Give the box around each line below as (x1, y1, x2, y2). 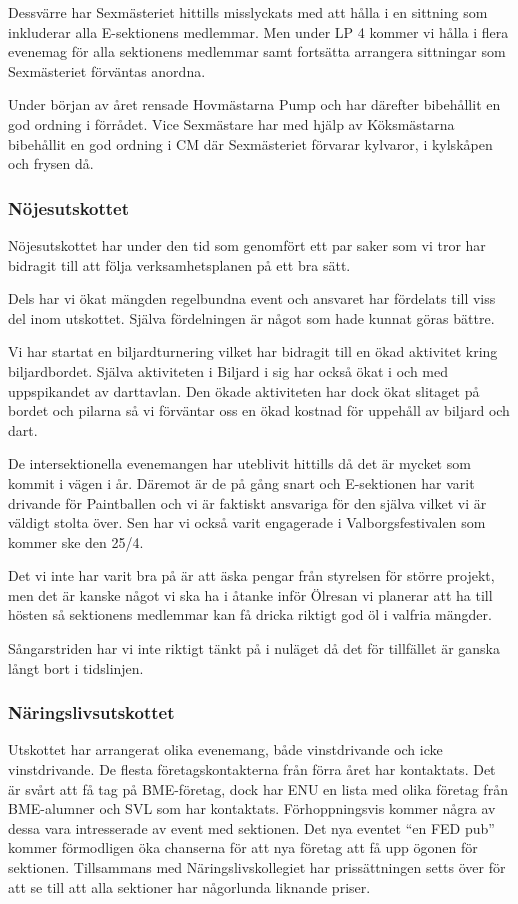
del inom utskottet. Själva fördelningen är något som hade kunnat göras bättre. (8, 307, 495, 328)
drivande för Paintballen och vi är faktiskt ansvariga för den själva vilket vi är (8, 492, 487, 513)
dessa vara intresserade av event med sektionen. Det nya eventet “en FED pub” (8, 817, 495, 838)
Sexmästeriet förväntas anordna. (8, 60, 206, 81)
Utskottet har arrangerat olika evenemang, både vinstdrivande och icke (8, 739, 443, 760)
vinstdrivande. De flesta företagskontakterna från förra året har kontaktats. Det (8, 759, 496, 780)
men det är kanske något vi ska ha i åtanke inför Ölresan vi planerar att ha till (8, 584, 493, 605)
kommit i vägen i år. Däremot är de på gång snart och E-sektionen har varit (8, 472, 475, 493)
